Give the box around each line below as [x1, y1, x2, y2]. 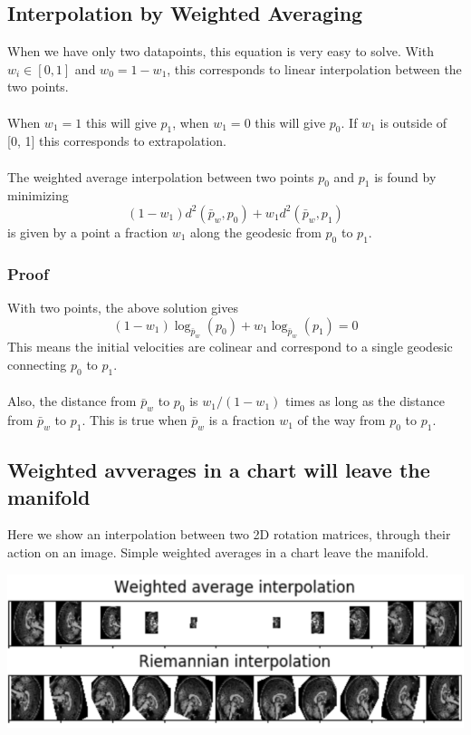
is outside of [380, 112, 447, 131]
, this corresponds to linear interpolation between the [167, 59, 462, 78]
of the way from [297, 411, 386, 430]
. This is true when [82, 411, 187, 430]
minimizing [7, 186, 69, 205]
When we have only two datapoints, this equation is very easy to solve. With [7, 42, 434, 61]
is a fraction [208, 411, 275, 430]
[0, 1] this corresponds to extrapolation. [7, 131, 226, 150]
